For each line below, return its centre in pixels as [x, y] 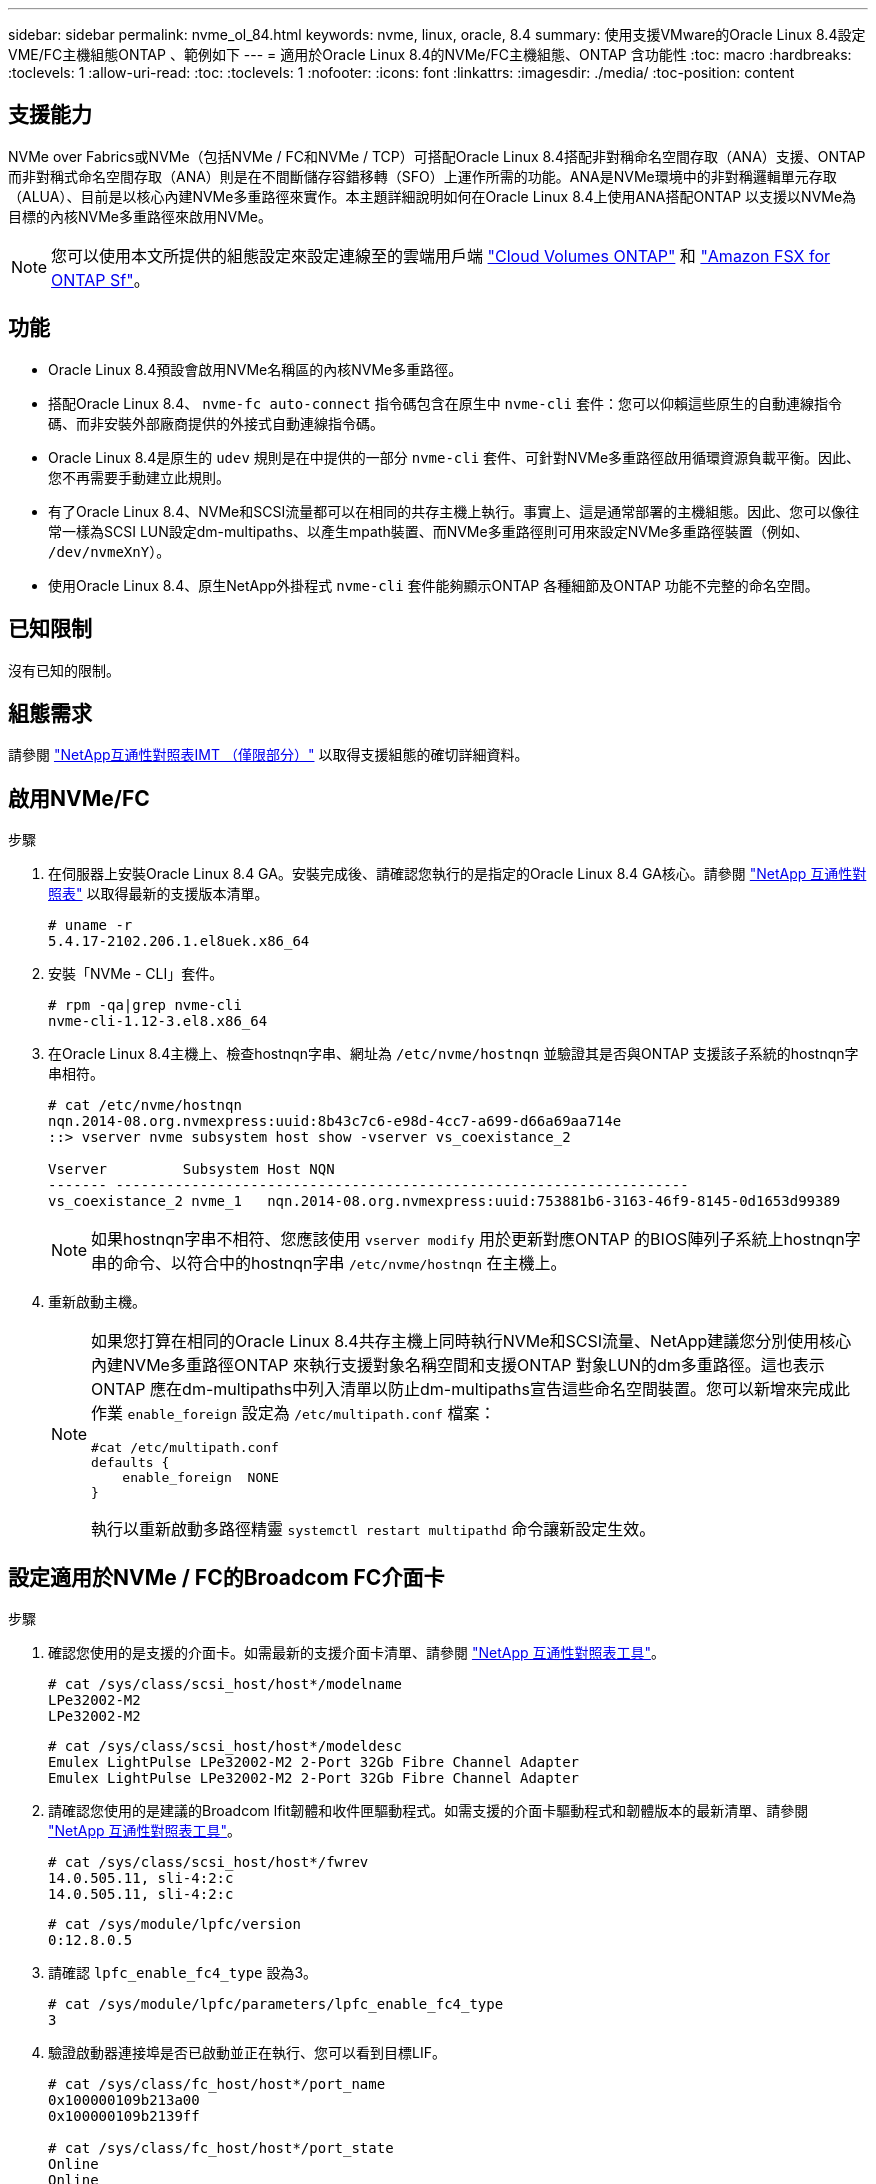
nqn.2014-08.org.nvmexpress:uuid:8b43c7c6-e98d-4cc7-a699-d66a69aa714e [335, 1121]
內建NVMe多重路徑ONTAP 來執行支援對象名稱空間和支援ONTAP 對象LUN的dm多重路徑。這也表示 [458, 1365]
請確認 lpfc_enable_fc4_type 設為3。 [183, 1973]
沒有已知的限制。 [64, 670]
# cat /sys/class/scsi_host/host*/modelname [225, 1684]
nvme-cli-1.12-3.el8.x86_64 [158, 1021]
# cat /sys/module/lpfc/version [174, 1924]
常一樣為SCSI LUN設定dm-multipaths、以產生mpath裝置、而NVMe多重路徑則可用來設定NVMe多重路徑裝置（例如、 [428, 531]
